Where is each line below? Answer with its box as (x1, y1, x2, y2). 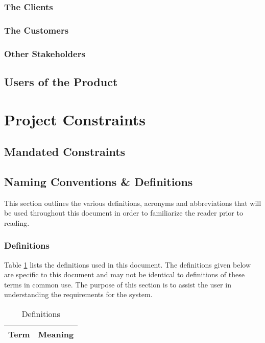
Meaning (38, 328, 74, 340)
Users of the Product (4, 73, 118, 89)
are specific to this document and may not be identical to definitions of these (4, 269, 245, 280)
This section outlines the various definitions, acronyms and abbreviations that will (4, 197, 261, 208)
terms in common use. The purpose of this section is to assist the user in (4, 279, 231, 289)
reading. (4, 217, 30, 228)
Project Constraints (4, 109, 146, 129)
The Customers (4, 23, 69, 36)
